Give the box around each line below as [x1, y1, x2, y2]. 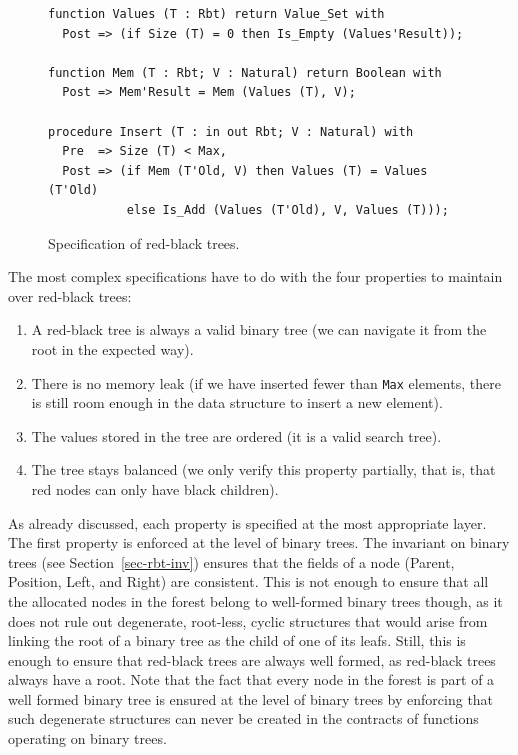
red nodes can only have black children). [31, 478, 279, 499]
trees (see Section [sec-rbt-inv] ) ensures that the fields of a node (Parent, [8, 551, 455, 572]
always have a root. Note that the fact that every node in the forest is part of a [8, 669, 495, 690]
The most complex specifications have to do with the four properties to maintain [8, 266, 503, 287]
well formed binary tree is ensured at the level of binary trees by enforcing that [8, 688, 494, 709]
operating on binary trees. [8, 728, 167, 749]
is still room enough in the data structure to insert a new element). [31, 392, 443, 413]
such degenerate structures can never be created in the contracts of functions [8, 708, 479, 729]
